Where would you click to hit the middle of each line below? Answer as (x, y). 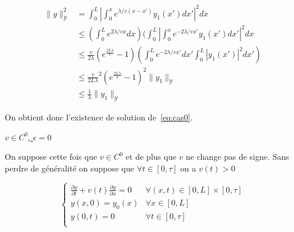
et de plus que (151, 157)
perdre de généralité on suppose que (69, 168)
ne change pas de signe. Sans (238, 157)
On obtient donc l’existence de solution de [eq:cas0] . (99, 117)
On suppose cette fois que (51, 157)
